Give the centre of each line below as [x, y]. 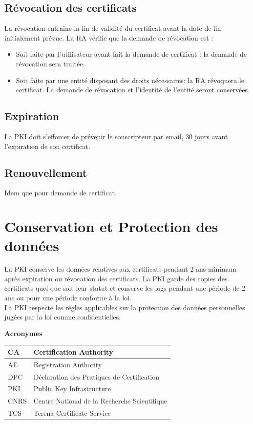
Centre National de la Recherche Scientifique [100, 401]
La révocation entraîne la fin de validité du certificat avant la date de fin [113, 28]
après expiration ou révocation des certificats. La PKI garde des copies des [116, 278]
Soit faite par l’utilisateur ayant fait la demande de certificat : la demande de [131, 54]
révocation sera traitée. [50, 63]
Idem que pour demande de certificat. [61, 193]
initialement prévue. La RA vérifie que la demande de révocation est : [109, 37]
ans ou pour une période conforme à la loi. [68, 298]
